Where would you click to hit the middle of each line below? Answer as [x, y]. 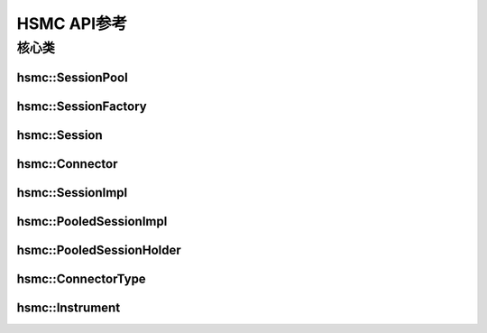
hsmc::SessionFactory [82, 106]
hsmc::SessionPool [72, 77]
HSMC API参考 [72, 23]
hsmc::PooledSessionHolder [99, 250]
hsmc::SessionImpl [72, 193]
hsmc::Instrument [69, 307]
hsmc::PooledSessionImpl [92, 221]
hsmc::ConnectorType [81, 278]
